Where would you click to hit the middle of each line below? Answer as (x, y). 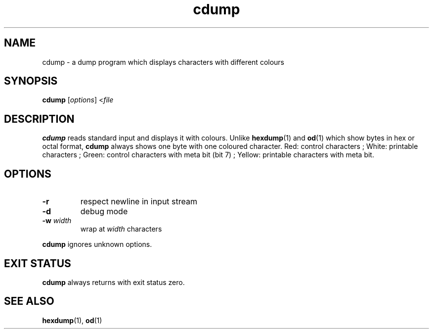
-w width (57, 221)
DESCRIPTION (39, 119)
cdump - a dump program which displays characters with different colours (163, 62)
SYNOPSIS (31, 81)
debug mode (104, 212)
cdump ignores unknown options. (97, 244)
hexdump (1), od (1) (72, 320)
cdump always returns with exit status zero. (113, 282)
